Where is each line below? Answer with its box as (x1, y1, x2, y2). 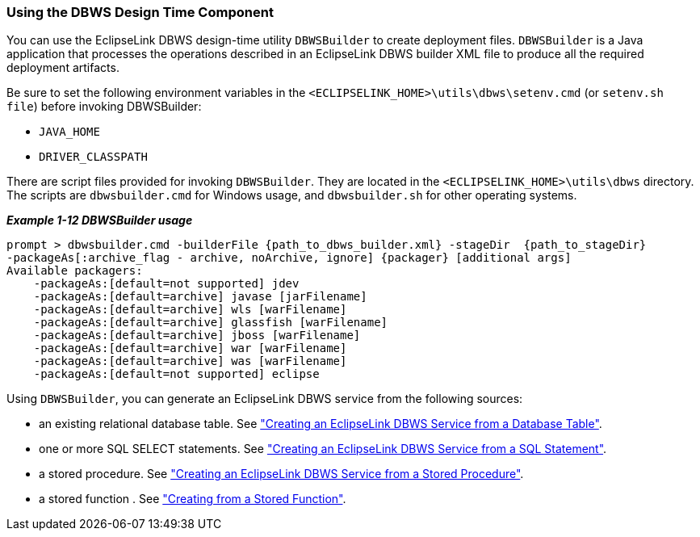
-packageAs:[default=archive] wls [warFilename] (33, 303, 347, 317)
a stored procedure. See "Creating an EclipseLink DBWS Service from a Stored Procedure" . (39, 467, 524, 481)
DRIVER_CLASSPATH (39, 150, 148, 164)
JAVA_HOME (39, 125, 100, 139)
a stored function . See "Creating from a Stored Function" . (39, 492, 346, 506)
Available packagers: (6, 264, 143, 278)
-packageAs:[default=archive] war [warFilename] (33, 342, 347, 355)
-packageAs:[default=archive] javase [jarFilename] (33, 290, 367, 304)
